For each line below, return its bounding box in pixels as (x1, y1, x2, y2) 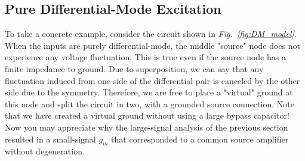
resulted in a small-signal (5, 132, 96, 145)
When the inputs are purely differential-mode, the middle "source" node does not (5, 39, 301, 51)
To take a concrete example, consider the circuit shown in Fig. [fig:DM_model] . (5, 27, 297, 40)
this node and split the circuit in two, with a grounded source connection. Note (5, 97, 294, 110)
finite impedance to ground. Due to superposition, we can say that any (5, 62, 264, 75)
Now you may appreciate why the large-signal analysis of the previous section (5, 120, 288, 133)
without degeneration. (5, 145, 85, 157)
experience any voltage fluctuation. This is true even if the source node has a (5, 51, 286, 63)
